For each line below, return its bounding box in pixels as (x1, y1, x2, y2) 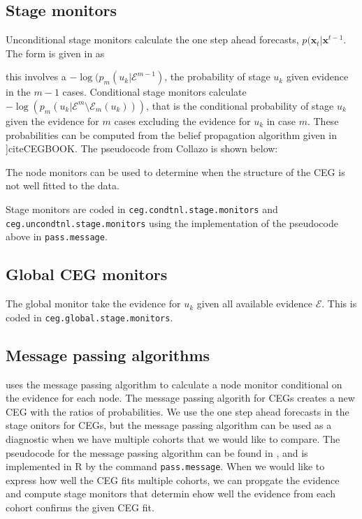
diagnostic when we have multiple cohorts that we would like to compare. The (6, 431, 340, 446)
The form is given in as (6, 45, 105, 60)
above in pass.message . (6, 229, 108, 244)
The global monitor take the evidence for (6, 296, 181, 311)
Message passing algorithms (6, 344, 210, 365)
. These (307, 113, 339, 128)
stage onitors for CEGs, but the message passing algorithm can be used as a (6, 418, 332, 432)
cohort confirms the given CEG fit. (6, 499, 154, 514)
